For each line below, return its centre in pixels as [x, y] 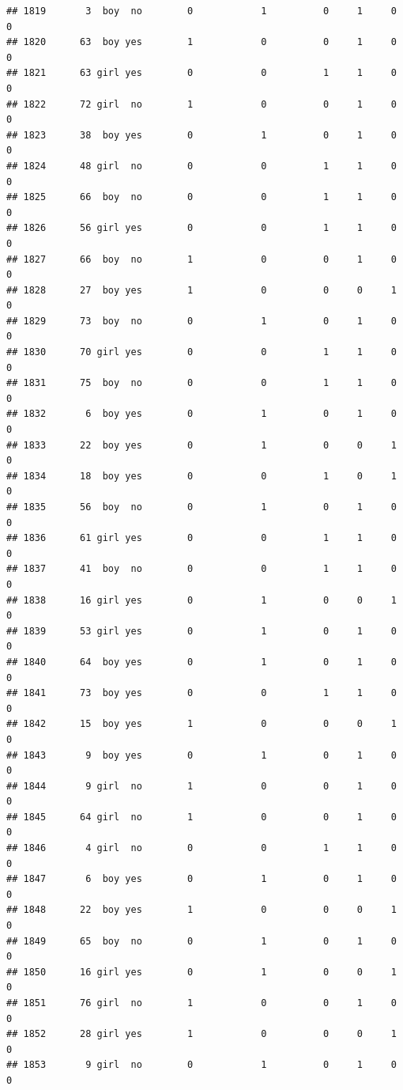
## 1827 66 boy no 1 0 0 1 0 [201, 259]
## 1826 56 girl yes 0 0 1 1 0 [201, 228]
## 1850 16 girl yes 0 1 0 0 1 [201, 972]
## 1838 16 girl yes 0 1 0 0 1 [201, 600]
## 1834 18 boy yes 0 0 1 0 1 [201, 476]
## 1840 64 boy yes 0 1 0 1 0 [201, 662]
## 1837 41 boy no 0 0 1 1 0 [201, 569]
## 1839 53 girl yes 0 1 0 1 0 [201, 631]
